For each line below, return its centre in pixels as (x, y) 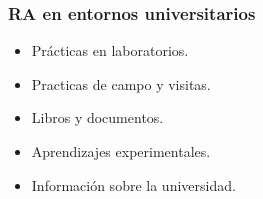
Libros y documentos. (97, 117)
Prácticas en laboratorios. (110, 50)
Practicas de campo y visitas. (121, 83)
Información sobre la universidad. (133, 184)
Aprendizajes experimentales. (121, 151)
